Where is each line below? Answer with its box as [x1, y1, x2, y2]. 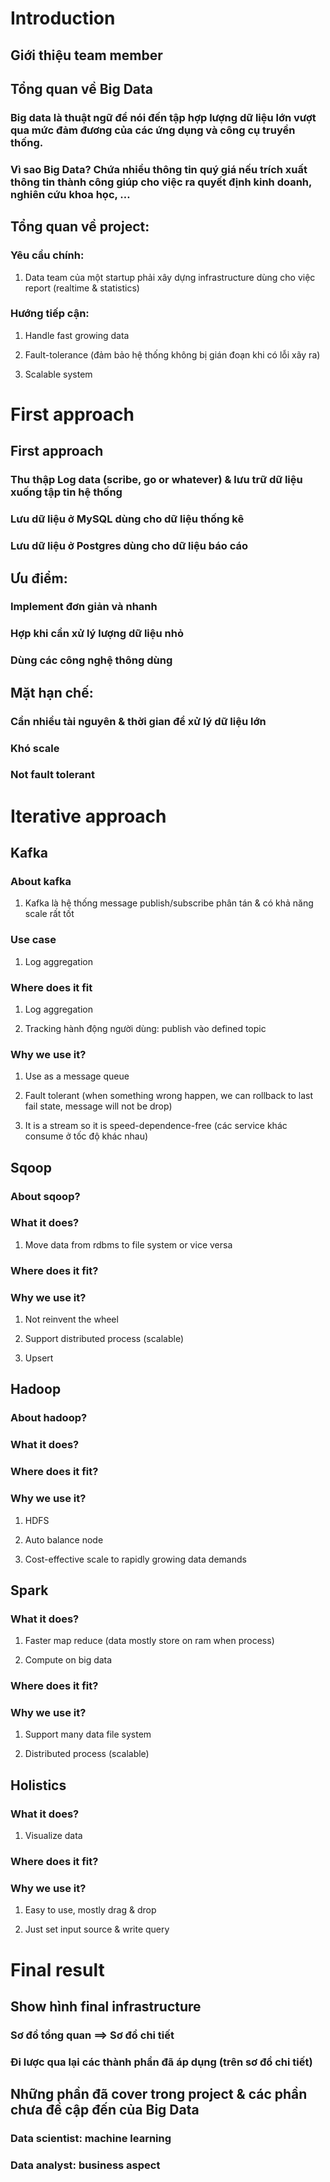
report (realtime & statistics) [24, 282, 140, 294]
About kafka [10, 874, 72, 888]
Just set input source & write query [24, 1923, 170, 1936]
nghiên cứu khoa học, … [10, 187, 131, 201]
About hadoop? [10, 1411, 88, 1425]
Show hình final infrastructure [10, 1998, 202, 2015]
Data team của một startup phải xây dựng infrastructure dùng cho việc [24, 271, 316, 283]
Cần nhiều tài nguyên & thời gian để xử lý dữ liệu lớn [10, 714, 267, 728]
